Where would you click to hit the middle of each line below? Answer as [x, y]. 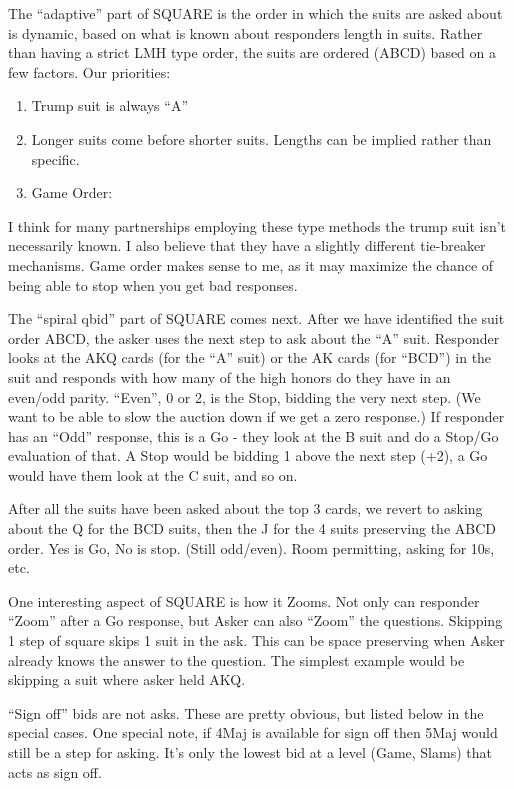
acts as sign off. [55, 771]
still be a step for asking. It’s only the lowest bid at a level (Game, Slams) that [250, 752]
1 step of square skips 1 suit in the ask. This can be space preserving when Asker [256, 640]
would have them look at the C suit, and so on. [153, 474]
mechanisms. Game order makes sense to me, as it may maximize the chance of [251, 264]
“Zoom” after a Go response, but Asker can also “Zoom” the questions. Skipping [255, 620]
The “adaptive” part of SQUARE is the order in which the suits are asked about [255, 13]
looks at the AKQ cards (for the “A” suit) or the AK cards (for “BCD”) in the [250, 357]
